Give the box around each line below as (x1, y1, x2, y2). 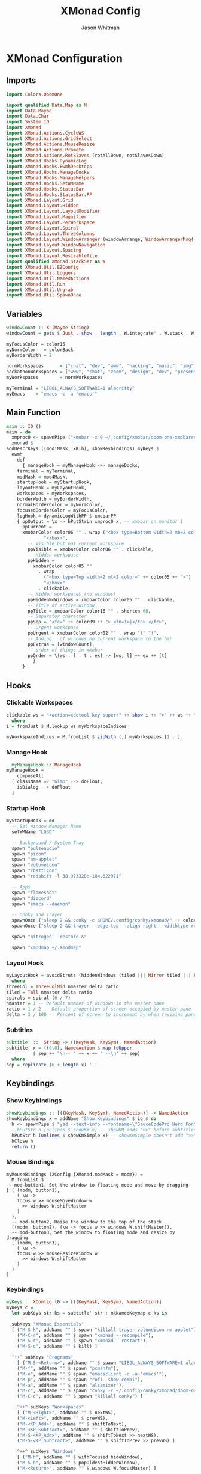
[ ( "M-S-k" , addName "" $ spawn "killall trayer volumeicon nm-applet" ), (11, 1327, 199, 1333)
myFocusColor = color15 (6, 341, 66, 347)
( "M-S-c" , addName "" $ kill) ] (17, 1344, 98, 1350)
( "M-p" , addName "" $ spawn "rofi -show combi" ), (17, 1377, 144, 1383)
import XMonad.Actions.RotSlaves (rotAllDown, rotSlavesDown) (6, 152, 165, 159)
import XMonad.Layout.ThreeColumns (6, 230, 95, 237)
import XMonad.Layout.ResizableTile (6, 253, 98, 259)
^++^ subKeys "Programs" (11, 1354, 74, 1360)
